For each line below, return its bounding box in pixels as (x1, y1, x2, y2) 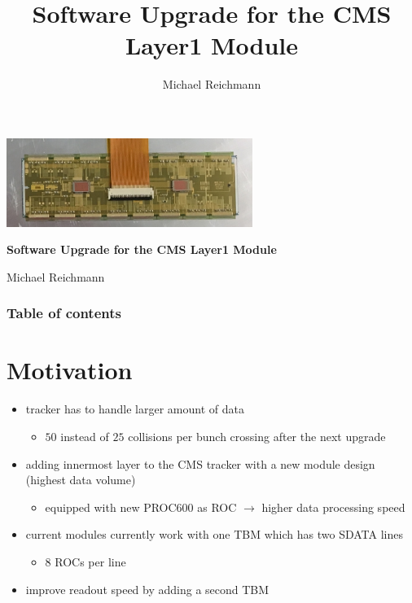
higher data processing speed (261, 498, 405, 515)
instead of (60, 428, 109, 444)
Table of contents (7, 303, 121, 323)
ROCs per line (55, 553, 126, 570)
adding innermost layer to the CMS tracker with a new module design (25, 455, 375, 472)
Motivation (7, 353, 133, 387)
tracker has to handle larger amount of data (25, 400, 244, 417)
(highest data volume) (25, 471, 136, 488)
